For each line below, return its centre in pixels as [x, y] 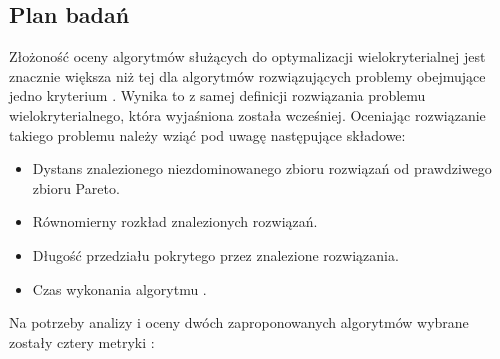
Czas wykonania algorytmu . [119, 288]
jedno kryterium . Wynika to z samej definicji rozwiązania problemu [217, 95]
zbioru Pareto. [76, 187]
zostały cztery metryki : [82, 341]
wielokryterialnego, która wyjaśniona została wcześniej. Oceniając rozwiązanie [247, 114]
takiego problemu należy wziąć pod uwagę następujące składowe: [207, 134]
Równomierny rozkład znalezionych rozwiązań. [175, 221]
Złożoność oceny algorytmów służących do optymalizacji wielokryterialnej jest [247, 56]
